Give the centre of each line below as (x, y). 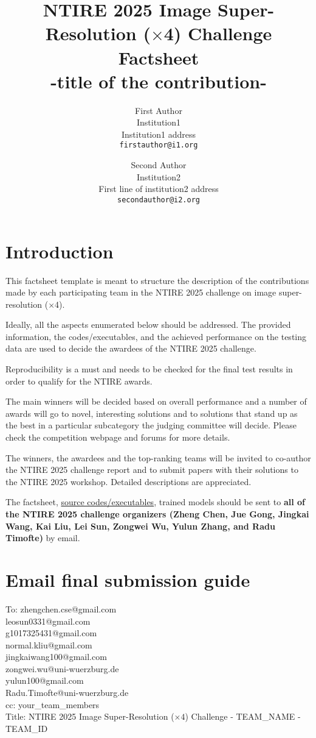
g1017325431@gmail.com (51, 633)
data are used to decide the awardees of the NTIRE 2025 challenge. (131, 348)
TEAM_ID (27, 728)
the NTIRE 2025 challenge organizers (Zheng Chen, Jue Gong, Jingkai (157, 514)
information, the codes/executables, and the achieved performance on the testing (156, 336)
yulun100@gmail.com (45, 680)
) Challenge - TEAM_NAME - (243, 716)
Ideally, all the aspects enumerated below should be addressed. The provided (148, 325)
